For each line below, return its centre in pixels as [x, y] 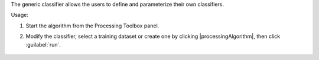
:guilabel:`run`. [43, 44]
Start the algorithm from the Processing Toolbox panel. [92, 26]
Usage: [20, 15]
